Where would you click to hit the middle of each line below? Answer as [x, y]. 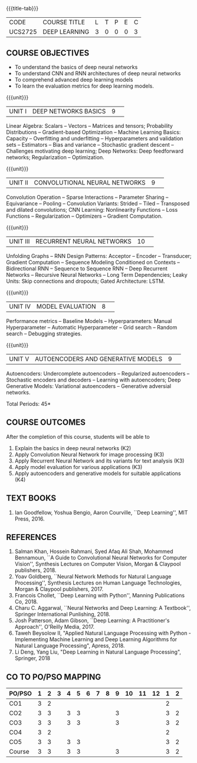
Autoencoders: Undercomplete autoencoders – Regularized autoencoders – [98, 374]
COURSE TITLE [64, 22]
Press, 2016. [29, 519]
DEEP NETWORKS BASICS [69, 111]
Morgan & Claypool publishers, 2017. [59, 589]
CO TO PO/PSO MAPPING [54, 677]
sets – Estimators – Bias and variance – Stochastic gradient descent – [90, 145]
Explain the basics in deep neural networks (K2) [73, 448]
